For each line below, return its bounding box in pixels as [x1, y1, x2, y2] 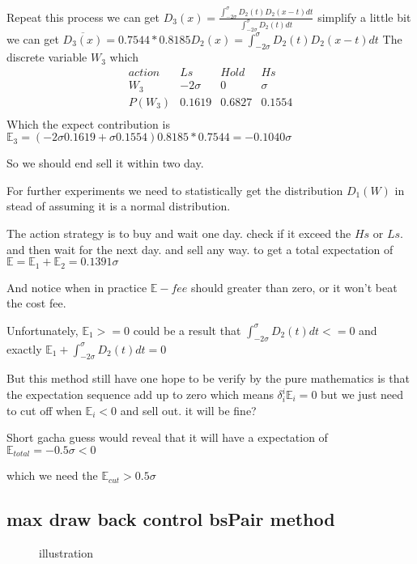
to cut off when [6, 401, 82, 418]
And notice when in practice [6, 278, 147, 295]
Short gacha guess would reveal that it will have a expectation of [6, 429, 328, 446]
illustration [39, 545, 94, 562]
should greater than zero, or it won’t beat [191, 278, 398, 295]
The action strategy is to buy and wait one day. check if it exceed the [6, 225, 351, 241]
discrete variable [6, 49, 87, 66]
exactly [6, 340, 42, 357]
